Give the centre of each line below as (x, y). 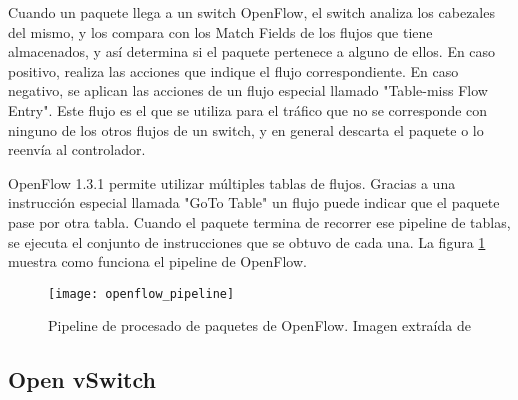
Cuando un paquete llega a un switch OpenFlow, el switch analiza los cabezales (251, 12)
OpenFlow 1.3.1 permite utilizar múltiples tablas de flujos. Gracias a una (232, 182)
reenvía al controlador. (77, 149)
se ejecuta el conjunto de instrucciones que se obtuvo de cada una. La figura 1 (247, 241)
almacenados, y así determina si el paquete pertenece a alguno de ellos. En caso (252, 51)
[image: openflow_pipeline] (141, 293)
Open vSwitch (82, 379)
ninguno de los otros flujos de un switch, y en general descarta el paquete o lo (246, 129)
